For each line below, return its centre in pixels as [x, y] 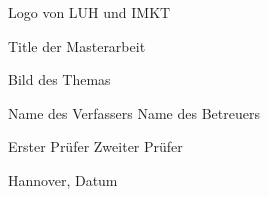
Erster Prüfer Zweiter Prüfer [95, 146]
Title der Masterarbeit [77, 45]
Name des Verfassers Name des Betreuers [134, 112]
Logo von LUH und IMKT [89, 12]
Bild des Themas [59, 79]
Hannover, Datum [63, 179]
